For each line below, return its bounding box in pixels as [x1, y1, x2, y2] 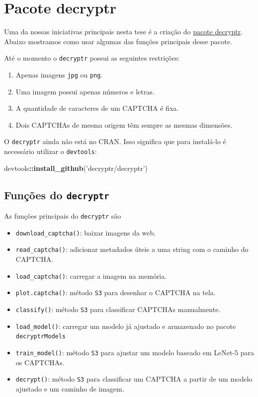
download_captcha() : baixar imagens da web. [15, 227, 156, 238]
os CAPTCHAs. [15, 357, 65, 367]
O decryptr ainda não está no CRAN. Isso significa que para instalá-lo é [4, 136, 226, 147]
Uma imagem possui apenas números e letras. [15, 86, 155, 96]
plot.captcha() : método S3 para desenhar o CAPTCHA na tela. [15, 287, 216, 298]
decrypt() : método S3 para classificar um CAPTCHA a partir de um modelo [15, 374, 253, 384]
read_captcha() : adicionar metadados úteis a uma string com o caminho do [15, 244, 249, 254]
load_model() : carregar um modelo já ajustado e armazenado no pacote [15, 320, 236, 331]
